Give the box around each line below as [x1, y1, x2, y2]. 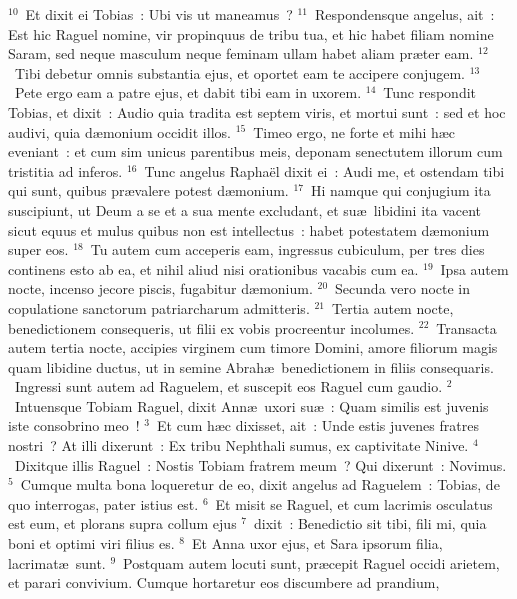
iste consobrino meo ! [8, 415, 140, 436]
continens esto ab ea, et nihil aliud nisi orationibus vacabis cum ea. [8, 258, 419, 279]
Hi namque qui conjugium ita [310, 180, 491, 201]
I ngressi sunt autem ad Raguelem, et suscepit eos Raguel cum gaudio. [15, 376, 443, 397]
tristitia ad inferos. [8, 160, 123, 181]
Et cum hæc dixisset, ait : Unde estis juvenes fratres [156, 415, 479, 436]
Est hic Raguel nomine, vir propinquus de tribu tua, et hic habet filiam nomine [8, 23, 494, 44]
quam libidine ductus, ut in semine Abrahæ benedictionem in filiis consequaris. [8, 356, 494, 377]
